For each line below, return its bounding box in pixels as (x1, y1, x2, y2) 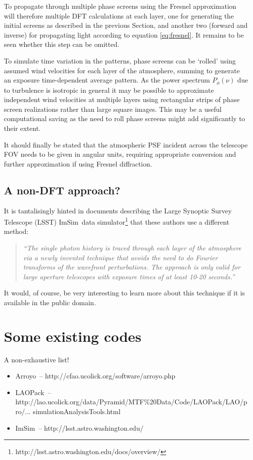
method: (4, 226, 29, 236)
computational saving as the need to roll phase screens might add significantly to (4, 113, 245, 124)
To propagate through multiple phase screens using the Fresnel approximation (4, 1, 236, 11)
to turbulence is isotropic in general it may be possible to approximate (4, 84, 214, 95)
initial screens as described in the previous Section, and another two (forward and (4, 20, 248, 30)
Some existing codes (4, 326, 142, 346)
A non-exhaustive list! (4, 354, 69, 364)
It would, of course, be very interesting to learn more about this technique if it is (4, 288, 245, 298)
